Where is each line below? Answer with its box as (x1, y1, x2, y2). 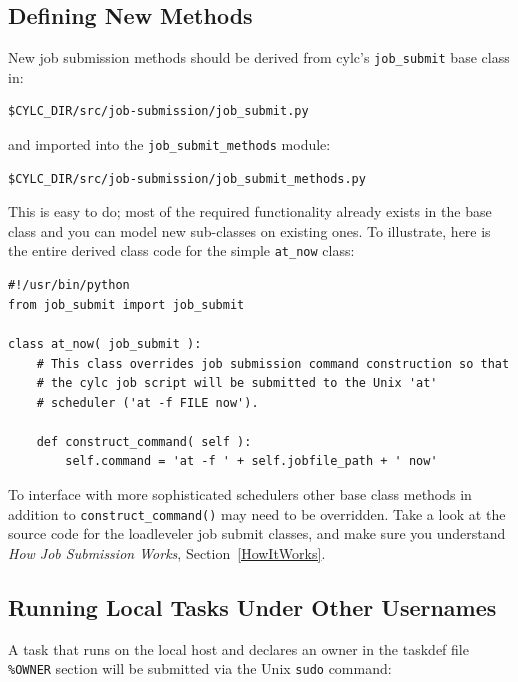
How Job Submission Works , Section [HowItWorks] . (8, 542, 326, 563)
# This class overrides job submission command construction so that (36, 356, 510, 371)
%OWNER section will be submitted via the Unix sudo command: (8, 658, 392, 679)
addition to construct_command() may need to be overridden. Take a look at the (8, 503, 506, 524)
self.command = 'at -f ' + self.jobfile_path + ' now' (65, 454, 438, 469)
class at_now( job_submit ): (8, 336, 202, 351)
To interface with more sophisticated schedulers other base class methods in (8, 484, 472, 505)
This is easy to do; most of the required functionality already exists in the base (8, 201, 492, 222)
